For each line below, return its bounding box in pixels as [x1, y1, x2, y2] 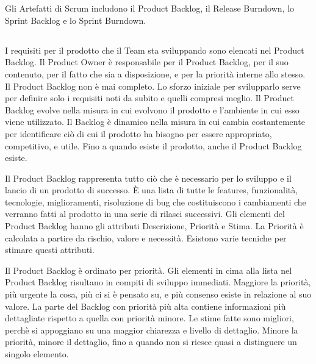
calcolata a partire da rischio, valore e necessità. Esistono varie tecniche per [5, 231, 287, 244]
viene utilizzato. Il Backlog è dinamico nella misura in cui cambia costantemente [5, 115, 305, 128]
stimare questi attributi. [5, 243, 95, 256]
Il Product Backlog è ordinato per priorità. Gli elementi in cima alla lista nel [5, 263, 292, 276]
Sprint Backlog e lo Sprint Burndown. [5, 13, 146, 26]
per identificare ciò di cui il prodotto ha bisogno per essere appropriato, [5, 127, 272, 140]
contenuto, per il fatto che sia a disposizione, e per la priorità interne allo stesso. [5, 67, 306, 80]
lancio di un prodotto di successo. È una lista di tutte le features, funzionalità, [5, 184, 298, 196]
